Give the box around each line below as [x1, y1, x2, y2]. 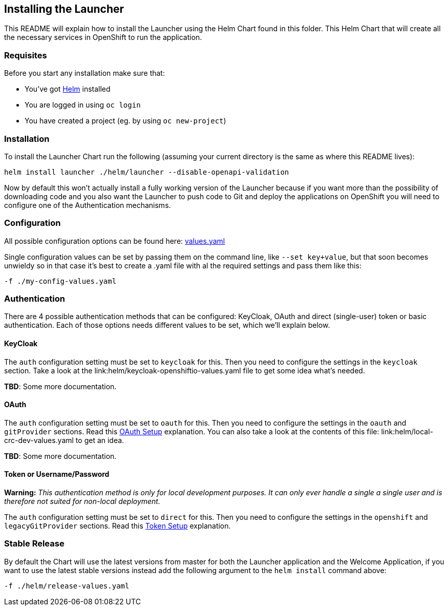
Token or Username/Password [4, 470, 110, 479]
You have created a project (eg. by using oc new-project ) [25, 116, 226, 125]
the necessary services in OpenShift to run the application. [4, 33, 202, 42]
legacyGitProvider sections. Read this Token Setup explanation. [4, 521, 231, 531]
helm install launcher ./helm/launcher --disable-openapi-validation [4, 167, 289, 176]
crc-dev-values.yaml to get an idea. [4, 435, 124, 445]
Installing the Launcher [4, 3, 124, 15]
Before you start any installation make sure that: [4, 69, 165, 78]
